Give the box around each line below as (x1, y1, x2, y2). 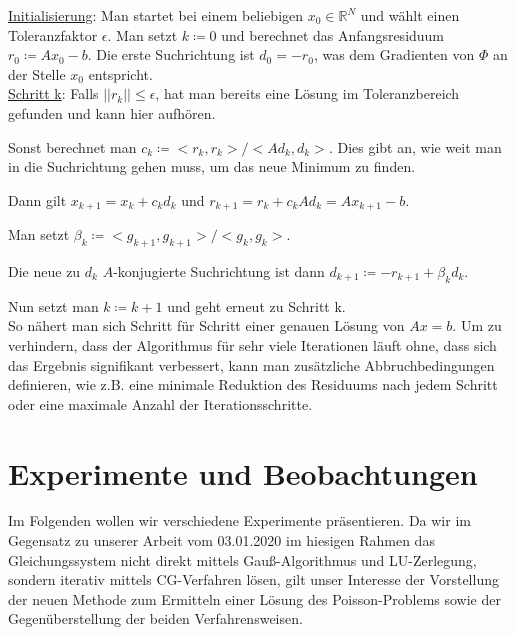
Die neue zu (8, 261, 81, 281)
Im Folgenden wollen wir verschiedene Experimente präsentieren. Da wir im (8, 510, 471, 531)
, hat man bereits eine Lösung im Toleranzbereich (155, 83, 460, 104)
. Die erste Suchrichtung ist (87, 44, 255, 65)
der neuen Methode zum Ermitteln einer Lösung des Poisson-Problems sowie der (8, 588, 501, 609)
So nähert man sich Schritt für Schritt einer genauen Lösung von (8, 315, 405, 336)
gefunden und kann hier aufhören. (8, 102, 216, 123)
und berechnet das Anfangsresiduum (221, 24, 445, 45)
